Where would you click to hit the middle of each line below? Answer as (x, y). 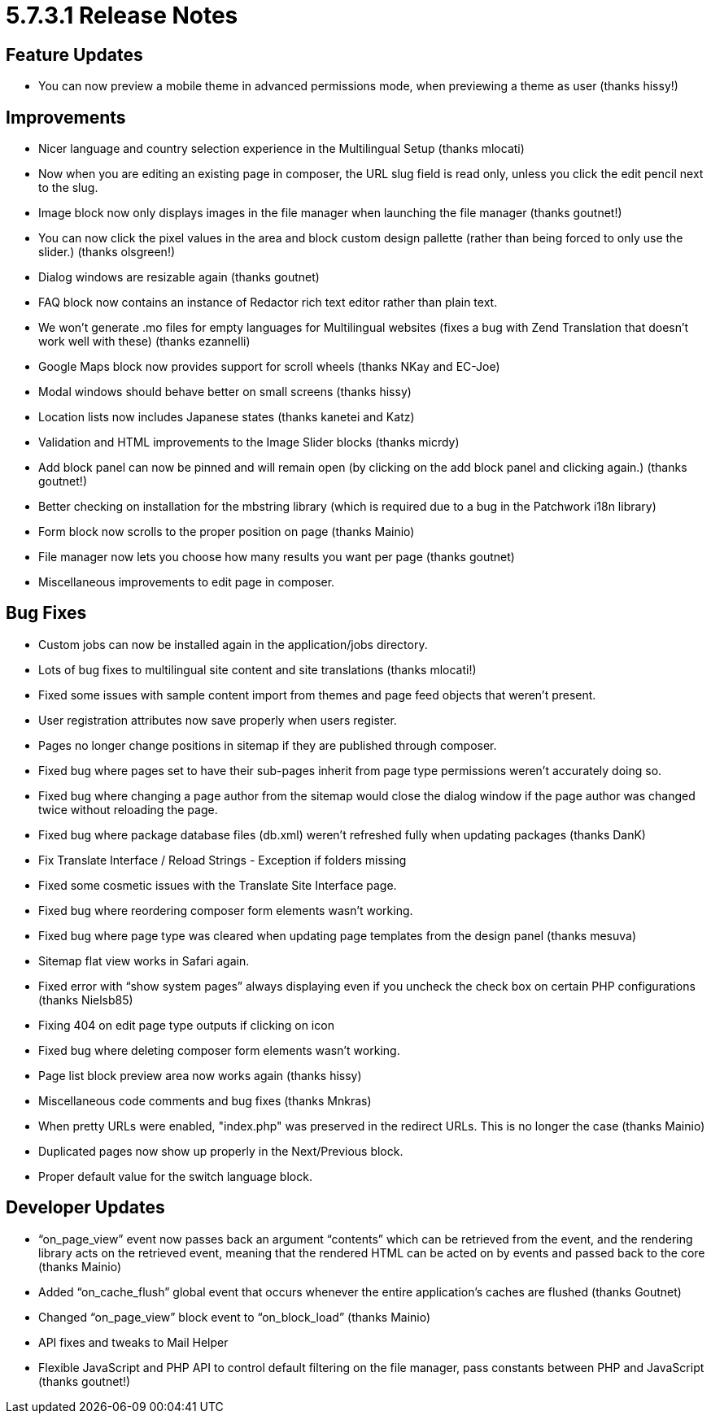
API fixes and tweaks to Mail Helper (133, 1342)
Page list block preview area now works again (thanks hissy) (200, 1075)
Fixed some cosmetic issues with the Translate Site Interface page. (218, 885)
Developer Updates (85, 1208)
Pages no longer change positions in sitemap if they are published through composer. (268, 745)
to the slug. (68, 188)
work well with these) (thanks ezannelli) (144, 342)
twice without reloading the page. (128, 809)
